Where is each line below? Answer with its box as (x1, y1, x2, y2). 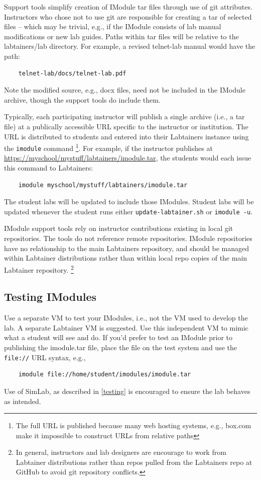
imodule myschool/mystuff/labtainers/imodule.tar (18, 181, 188, 189)
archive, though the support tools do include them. (4, 94, 161, 105)
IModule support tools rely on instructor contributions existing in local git (4, 223, 233, 233)
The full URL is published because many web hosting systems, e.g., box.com (16, 420, 251, 431)
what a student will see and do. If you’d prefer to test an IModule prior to (4, 332, 233, 343)
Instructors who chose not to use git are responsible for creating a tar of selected (4, 11, 252, 22)
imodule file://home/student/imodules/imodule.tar (18, 371, 191, 378)
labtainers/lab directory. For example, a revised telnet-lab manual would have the (4, 41, 255, 51)
